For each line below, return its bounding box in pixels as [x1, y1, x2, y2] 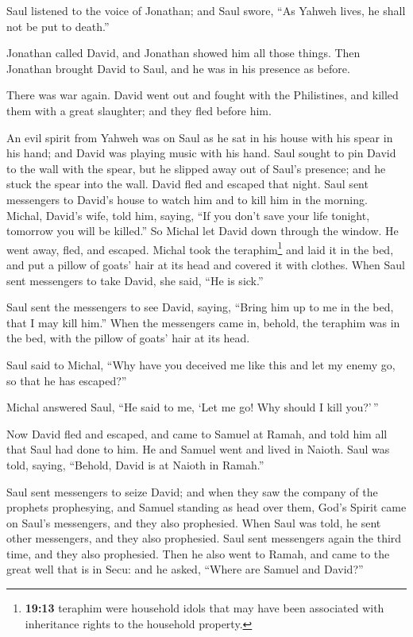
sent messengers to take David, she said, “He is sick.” [6, 272, 264, 288]
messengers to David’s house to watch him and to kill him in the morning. [6, 191, 368, 207]
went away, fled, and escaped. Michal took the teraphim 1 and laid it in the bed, [6, 238, 394, 257]
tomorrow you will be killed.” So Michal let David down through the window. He [6, 222, 399, 239]
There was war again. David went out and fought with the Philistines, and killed [6, 87, 399, 103]
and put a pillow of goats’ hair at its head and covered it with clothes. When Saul [6, 256, 405, 272]
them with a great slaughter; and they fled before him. [6, 102, 272, 118]
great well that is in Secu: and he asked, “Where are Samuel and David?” [6, 561, 364, 577]
